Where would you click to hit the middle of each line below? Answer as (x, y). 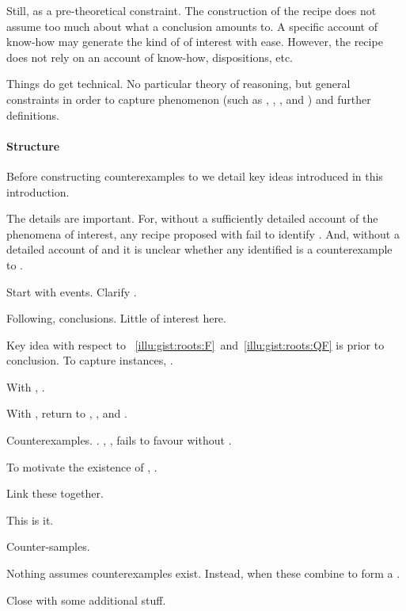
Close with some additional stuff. (86, 600)
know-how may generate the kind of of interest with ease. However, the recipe (195, 42)
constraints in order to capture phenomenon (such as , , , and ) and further (189, 99)
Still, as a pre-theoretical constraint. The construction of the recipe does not (192, 10)
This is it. (30, 519)
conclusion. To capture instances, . (90, 360)
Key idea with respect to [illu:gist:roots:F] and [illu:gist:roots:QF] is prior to (195, 344)
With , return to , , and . (67, 413)
